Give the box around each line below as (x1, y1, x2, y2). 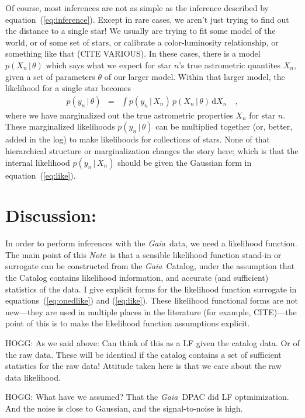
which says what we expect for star (46, 58, 172, 71)
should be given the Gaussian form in (117, 156, 252, 168)
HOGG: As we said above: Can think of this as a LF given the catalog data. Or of (5, 337, 300, 349)
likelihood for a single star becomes (5, 82, 131, 94)
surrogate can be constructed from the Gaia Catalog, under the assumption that (5, 260, 295, 272)
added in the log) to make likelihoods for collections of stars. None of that (5, 133, 271, 145)
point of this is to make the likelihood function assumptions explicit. (5, 317, 250, 329)
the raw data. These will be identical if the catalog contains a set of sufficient (5, 348, 282, 360)
